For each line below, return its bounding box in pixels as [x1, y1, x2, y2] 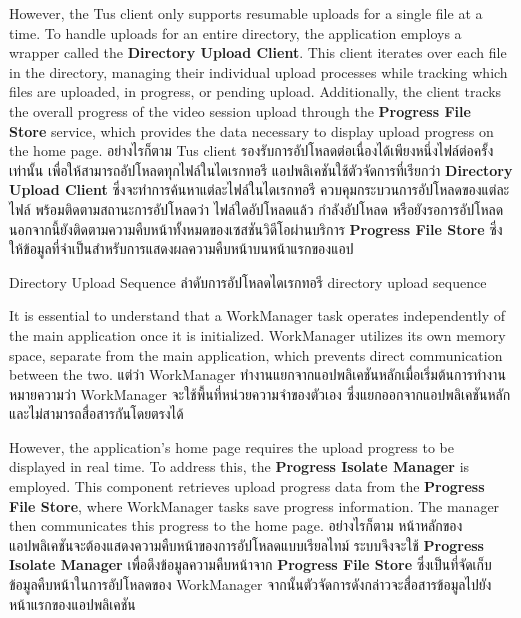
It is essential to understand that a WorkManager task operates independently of [9, 305, 506, 326]
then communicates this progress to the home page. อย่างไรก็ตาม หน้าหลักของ [9, 515, 463, 536]
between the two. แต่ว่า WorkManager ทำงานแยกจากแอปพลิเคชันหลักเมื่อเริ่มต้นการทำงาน [9, 364, 506, 385]
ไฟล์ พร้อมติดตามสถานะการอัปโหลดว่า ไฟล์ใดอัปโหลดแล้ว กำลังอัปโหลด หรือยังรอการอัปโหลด [9, 198, 504, 219]
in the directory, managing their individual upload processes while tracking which [9, 61, 508, 82]
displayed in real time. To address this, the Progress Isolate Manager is [9, 456, 470, 477]
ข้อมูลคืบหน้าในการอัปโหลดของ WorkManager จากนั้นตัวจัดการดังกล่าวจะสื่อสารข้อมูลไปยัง [9, 574, 492, 595]
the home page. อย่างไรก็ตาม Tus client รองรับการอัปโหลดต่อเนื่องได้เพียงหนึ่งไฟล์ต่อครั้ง [9, 140, 494, 161]
